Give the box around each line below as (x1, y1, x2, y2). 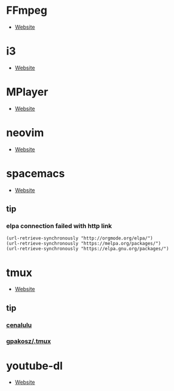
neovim (6, 126, 44, 140)
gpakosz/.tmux (6, 337, 51, 345)
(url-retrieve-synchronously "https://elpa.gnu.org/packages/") (6, 246, 169, 252)
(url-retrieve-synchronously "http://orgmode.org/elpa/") (6, 235, 153, 241)
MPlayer (6, 85, 49, 99)
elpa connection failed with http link (6, 222, 112, 230)
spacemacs (6, 166, 65, 180)
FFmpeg (6, 4, 48, 17)
